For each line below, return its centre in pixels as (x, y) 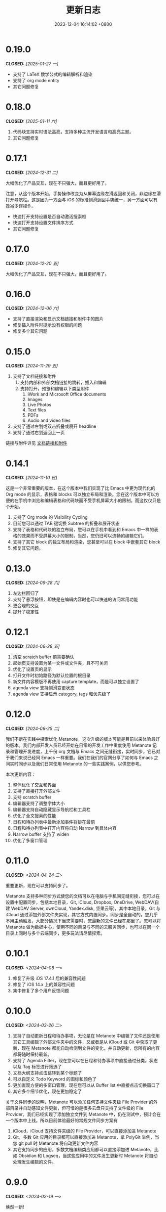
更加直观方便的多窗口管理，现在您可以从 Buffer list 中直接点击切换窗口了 (86, 1085)
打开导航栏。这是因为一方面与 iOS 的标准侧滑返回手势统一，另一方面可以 (79, 200)
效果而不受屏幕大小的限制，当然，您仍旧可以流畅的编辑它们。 (84, 536)
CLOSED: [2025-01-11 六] (31, 121)
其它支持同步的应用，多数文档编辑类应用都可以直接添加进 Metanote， (83, 1149)
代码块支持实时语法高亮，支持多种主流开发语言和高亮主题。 (73, 132)
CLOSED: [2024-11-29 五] (32, 366)
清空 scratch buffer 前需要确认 (43, 657)
